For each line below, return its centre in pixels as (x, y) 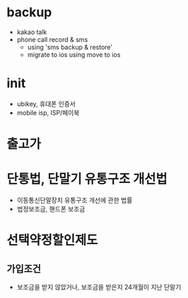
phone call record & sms (52, 39)
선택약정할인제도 (52, 240)
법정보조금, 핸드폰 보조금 (51, 209)
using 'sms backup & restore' (70, 47)
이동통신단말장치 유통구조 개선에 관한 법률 (75, 200)
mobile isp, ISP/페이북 (48, 112)
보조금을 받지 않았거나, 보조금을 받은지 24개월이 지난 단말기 (99, 287)
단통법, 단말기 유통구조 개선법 (87, 179)
